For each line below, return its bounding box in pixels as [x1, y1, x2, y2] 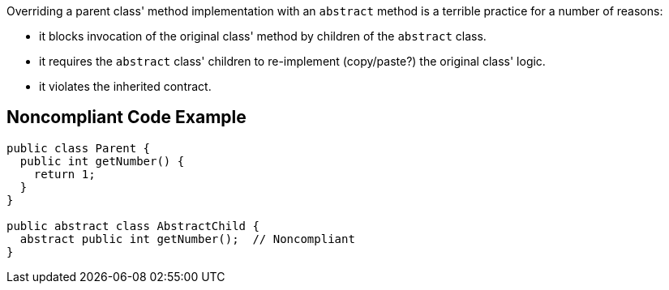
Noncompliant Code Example [6, 107, 247, 128]
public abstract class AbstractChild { [6, 219, 259, 232]
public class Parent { [6, 141, 151, 155]
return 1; [33, 167, 96, 181]
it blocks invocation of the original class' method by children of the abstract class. [39, 29, 487, 43]
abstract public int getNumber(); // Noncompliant [19, 232, 355, 245]
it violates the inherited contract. [39, 79, 212, 93]
